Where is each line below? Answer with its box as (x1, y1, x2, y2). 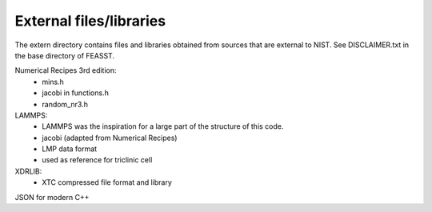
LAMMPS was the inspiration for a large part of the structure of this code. (42, 122, 284, 131)
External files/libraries (14, 12, 166, 30)
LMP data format (42, 144, 98, 154)
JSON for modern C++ (14, 192, 90, 202)
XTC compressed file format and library (42, 178, 172, 187)
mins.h (42, 77, 64, 86)
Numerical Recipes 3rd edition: (14, 66, 117, 75)
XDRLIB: (14, 166, 42, 176)
